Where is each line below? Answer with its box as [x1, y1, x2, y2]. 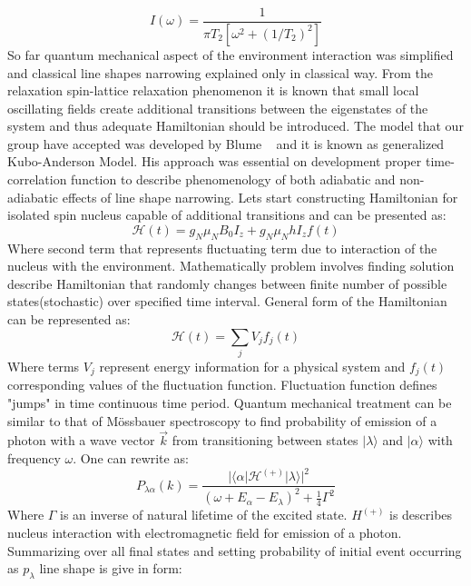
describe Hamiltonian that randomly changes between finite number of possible [7, 273, 447, 293]
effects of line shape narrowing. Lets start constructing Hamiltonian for [62, 187, 458, 206]
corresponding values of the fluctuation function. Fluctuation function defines [7, 375, 437, 394]
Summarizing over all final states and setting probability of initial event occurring [7, 541, 462, 560]
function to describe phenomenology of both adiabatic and [71, 170, 396, 189]
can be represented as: [7, 310, 131, 329]
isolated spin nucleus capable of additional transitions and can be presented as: [7, 205, 446, 224]
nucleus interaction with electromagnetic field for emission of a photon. [7, 523, 402, 542]
